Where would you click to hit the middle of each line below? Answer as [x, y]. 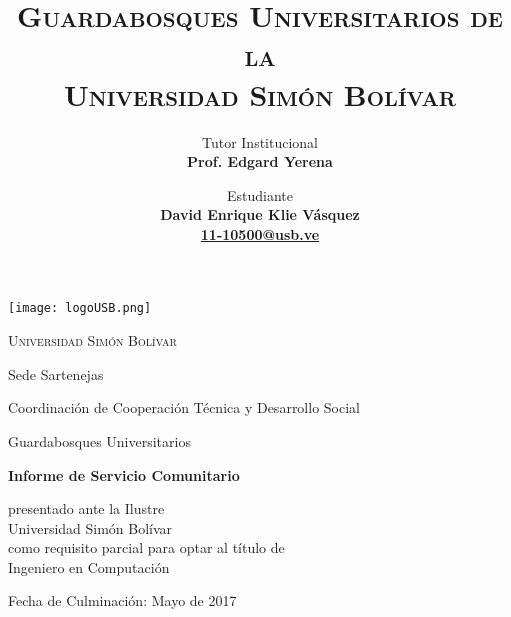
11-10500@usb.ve [260, 233]
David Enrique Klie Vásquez [260, 214]
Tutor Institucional [260, 141]
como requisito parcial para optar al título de [146, 547]
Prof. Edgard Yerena [260, 161]
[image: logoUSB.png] [80, 308]
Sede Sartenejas [56, 373]
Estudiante [259, 194]
